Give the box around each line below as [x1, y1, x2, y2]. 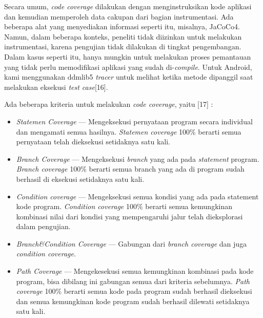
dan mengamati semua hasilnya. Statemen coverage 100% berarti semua [16, 126, 241, 137]
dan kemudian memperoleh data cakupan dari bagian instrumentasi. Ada [4, 11, 234, 22]
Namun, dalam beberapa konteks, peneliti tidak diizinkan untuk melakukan [4, 31, 242, 42]
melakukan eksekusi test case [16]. [4, 81, 108, 92]
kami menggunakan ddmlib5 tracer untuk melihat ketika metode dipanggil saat [4, 71, 253, 82]
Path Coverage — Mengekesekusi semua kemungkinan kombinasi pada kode [16, 266, 254, 276]
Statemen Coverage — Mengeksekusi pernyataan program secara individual [16, 116, 253, 126]
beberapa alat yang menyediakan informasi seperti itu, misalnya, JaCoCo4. [4, 21, 240, 32]
